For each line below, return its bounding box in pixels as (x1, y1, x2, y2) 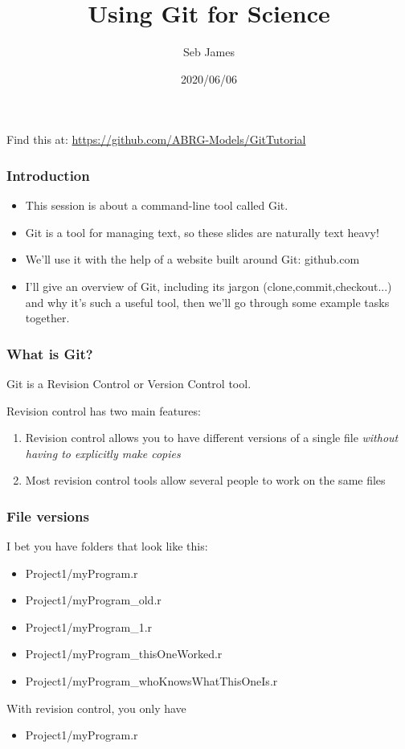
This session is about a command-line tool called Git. (25, 197, 288, 214)
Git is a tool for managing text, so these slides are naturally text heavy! (25, 223, 379, 240)
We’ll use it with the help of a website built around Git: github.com (25, 251, 360, 268)
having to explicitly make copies (25, 444, 181, 461)
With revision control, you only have (6, 699, 186, 716)
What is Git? (6, 343, 93, 363)
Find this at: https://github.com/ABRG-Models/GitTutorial (6, 131, 306, 148)
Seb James (182, 43, 235, 60)
